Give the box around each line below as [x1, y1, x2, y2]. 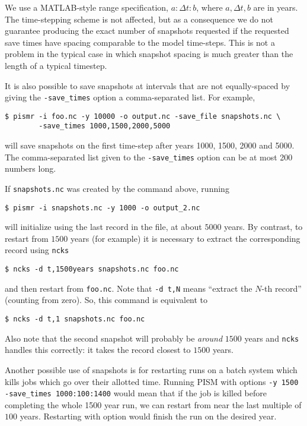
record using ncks [5, 244, 69, 256]
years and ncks [244, 332, 299, 344]
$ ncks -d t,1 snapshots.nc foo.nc [5, 315, 145, 324]
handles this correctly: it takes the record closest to [5, 343, 191, 356]
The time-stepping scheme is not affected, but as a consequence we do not [5, 12, 273, 25]
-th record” [261, 282, 302, 294]
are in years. [253, 1, 298, 13]
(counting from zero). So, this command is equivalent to [5, 294, 208, 306]
